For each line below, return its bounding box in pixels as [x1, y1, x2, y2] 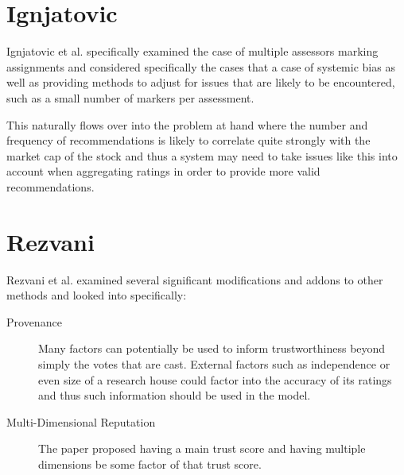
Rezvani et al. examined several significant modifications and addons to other [6, 271, 383, 288]
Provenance [6, 313, 62, 330]
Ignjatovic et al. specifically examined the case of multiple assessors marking [6, 43, 379, 60]
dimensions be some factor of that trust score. [38, 455, 262, 472]
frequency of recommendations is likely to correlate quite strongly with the [6, 132, 371, 149]
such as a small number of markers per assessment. [6, 89, 254, 106]
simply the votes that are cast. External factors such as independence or [38, 355, 390, 372]
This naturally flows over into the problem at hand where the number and [6, 116, 368, 133]
